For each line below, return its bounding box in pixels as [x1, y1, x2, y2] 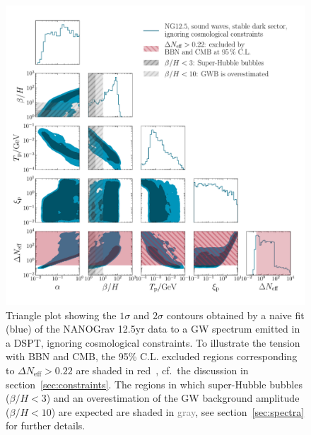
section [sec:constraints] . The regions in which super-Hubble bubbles [6, 376, 303, 391]
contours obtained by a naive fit [166, 307, 305, 322]
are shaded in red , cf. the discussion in [76, 362, 249, 377]
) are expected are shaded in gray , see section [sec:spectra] [51, 404, 305, 419]
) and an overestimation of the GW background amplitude [46, 391, 300, 405]
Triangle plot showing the [6, 307, 117, 322]
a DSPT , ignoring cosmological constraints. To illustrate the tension [6, 335, 300, 350]
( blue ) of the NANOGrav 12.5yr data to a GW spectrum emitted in [6, 321, 300, 336]
